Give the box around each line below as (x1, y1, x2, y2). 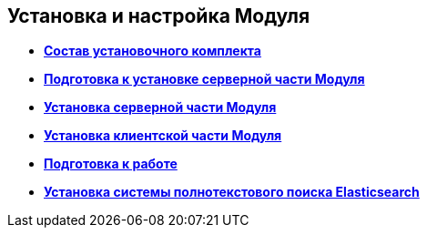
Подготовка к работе (44, 156, 178, 172)
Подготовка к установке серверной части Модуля (44, 71, 365, 87)
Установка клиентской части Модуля (44, 128, 282, 144)
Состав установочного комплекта (44, 43, 261, 59)
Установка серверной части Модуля (44, 99, 277, 116)
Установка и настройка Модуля (7, 5, 310, 27)
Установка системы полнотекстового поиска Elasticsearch (44, 184, 420, 200)
